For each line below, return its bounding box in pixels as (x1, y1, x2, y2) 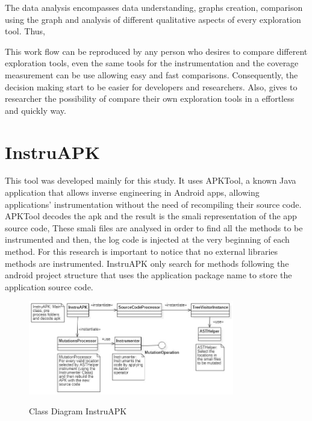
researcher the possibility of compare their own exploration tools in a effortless (5, 92, 295, 105)
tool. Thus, (5, 25, 45, 37)
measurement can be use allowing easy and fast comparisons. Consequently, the (5, 68, 298, 81)
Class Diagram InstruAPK (29, 405, 127, 417)
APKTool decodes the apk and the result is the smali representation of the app (5, 210, 297, 222)
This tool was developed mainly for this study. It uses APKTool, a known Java (5, 174, 296, 187)
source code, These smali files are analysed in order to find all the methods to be (5, 221, 303, 234)
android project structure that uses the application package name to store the (5, 269, 292, 281)
